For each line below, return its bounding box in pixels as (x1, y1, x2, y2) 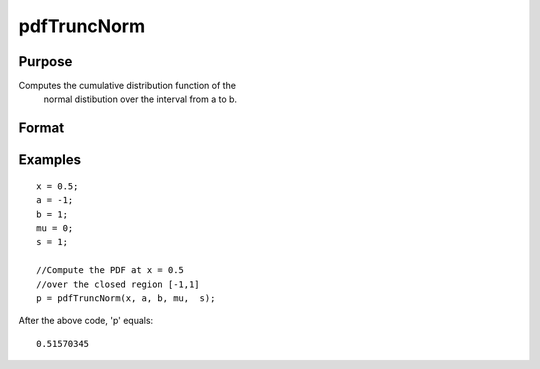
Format (18, 120, 65, 137)
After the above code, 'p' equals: (18, 315, 154, 327)
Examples (18, 151, 82, 169)
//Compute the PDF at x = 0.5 (36, 265, 185, 276)
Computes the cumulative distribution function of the (18, 80, 237, 92)
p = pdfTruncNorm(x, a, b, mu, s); (36, 293, 216, 304)
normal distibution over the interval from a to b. (43, 93, 238, 105)
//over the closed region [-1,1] (36, 278, 200, 290)
